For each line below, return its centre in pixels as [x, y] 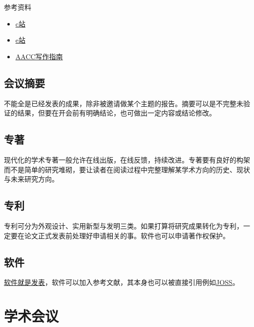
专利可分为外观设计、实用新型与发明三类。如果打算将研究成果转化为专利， [124, 225]
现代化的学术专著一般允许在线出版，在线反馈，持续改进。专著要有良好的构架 [127, 159]
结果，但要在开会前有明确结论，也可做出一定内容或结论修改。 [116, 113]
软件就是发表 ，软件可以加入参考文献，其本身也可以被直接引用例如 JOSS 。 [122, 282]
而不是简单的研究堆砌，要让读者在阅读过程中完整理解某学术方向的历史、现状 [127, 169]
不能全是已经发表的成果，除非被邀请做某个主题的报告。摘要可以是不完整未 [124, 103]
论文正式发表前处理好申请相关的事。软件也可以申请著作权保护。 [127, 235]
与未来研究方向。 [31, 179]
